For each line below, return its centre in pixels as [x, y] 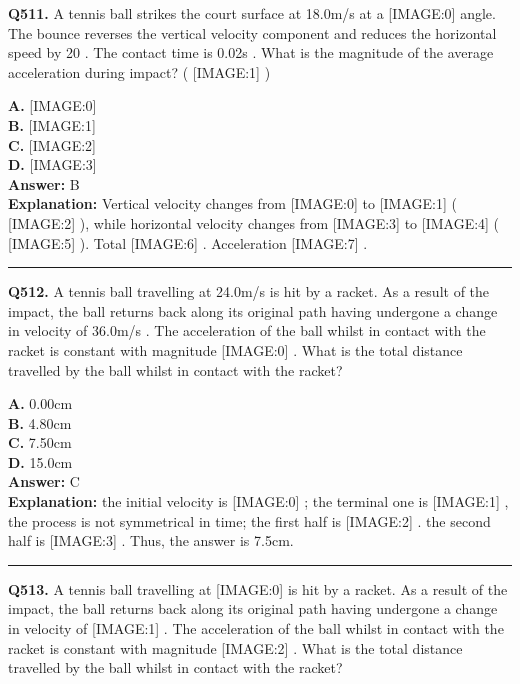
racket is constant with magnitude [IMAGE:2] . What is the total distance [235, 647]
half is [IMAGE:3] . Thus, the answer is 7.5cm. [151, 540]
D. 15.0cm [40, 461]
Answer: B [44, 183]
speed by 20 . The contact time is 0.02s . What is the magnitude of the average [251, 52]
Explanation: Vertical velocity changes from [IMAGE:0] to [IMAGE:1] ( [232, 203]
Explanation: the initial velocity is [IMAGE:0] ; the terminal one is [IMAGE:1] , [258, 501]
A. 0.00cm [40, 403]
